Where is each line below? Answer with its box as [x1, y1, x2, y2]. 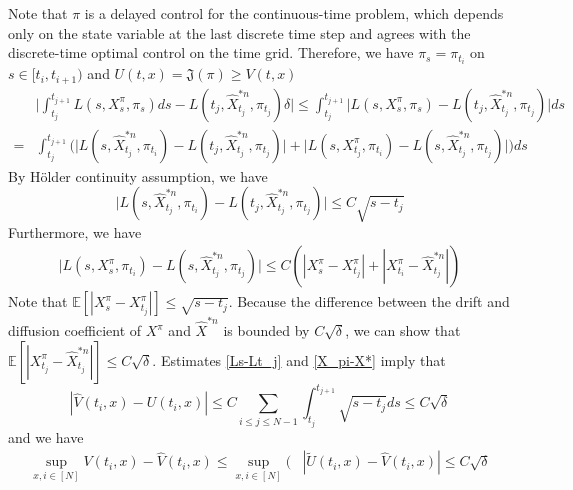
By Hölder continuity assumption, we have [8, 165, 268, 186]
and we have [8, 426, 84, 447]
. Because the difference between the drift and [228, 291, 510, 312]
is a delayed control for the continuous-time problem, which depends [84, 3, 504, 23]
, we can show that [345, 320, 461, 341]
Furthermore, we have [8, 221, 142, 242]
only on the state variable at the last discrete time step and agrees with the [8, 22, 471, 43]
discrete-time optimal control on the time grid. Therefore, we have [8, 42, 414, 63]
